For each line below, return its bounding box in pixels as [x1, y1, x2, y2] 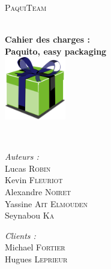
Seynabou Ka [5, 209, 55, 222]
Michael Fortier [5, 241, 65, 253]
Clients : [5, 229, 36, 241]
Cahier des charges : [5, 33, 91, 46]
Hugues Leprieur [5, 252, 68, 265]
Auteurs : [5, 150, 39, 163]
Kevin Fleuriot [5, 174, 63, 186]
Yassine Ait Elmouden [5, 197, 88, 210]
